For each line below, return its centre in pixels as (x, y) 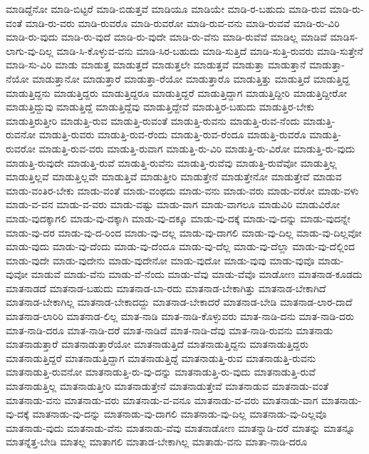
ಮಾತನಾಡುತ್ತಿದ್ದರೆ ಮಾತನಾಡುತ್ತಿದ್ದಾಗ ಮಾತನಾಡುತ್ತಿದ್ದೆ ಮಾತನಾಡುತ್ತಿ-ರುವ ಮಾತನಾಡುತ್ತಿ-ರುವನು (161, 357)
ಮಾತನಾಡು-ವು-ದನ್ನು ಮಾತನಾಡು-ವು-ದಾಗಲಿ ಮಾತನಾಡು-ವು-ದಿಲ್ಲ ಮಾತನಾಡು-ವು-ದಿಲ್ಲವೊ (180, 414)
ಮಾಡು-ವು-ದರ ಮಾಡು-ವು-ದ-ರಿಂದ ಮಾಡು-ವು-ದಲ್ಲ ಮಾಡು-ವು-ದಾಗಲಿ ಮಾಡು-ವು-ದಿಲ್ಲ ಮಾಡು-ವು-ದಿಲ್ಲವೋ (184, 232)
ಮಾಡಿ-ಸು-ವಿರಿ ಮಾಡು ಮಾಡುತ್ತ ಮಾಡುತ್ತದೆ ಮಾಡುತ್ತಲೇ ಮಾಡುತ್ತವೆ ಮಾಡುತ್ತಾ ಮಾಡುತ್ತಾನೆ (156, 65)
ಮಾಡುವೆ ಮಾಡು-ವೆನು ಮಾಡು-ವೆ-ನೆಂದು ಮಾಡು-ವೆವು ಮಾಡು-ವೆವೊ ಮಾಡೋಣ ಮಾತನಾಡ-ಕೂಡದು (197, 274)
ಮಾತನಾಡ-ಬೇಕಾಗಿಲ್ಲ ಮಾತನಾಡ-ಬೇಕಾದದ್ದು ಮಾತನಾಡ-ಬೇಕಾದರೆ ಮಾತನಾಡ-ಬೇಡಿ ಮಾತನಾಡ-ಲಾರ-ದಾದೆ (179, 302)
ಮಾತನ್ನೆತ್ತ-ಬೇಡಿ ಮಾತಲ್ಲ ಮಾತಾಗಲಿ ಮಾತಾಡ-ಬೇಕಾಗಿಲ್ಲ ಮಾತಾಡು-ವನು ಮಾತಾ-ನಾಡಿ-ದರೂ (157, 442)
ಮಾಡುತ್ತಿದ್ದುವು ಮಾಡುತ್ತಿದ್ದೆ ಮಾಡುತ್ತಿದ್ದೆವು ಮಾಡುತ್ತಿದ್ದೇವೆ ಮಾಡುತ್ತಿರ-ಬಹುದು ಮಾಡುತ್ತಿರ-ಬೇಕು (160, 107)
